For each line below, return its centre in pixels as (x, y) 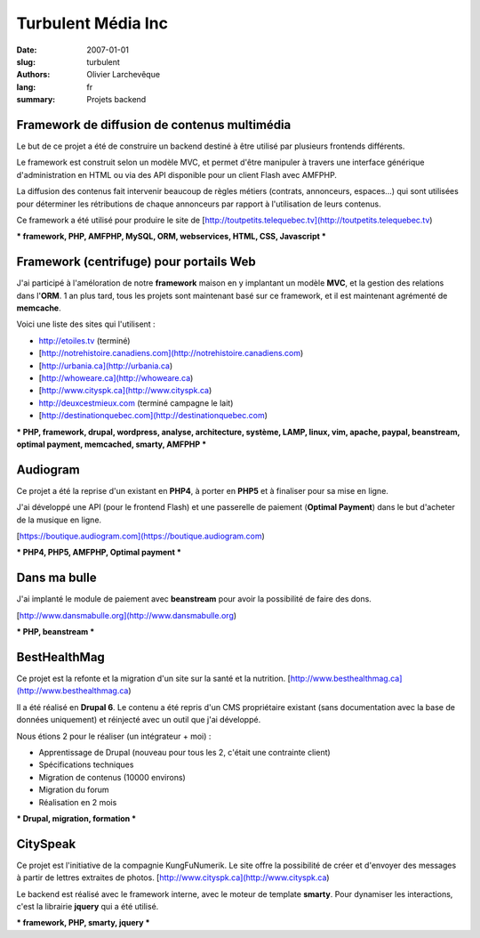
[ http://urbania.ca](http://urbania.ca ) (106, 366)
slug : (26, 61)
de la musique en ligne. (59, 520)
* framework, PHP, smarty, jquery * (83, 923)
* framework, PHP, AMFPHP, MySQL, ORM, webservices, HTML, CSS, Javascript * (171, 237)
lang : (26, 87)
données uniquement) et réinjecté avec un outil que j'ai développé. (139, 720)
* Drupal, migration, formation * (76, 818)
